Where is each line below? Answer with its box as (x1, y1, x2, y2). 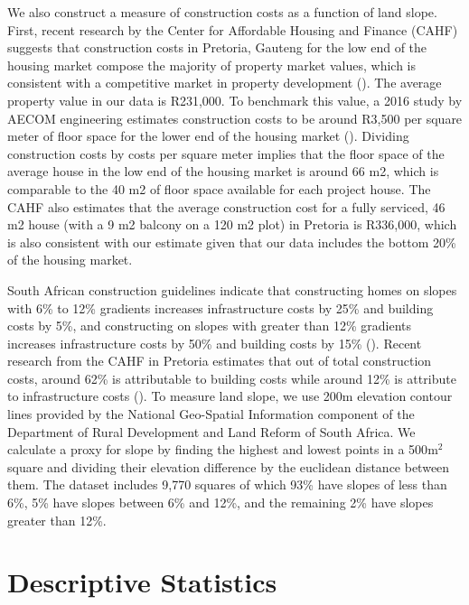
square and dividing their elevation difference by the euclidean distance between (7, 457, 450, 476)
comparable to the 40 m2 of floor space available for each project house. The (7, 179, 431, 198)
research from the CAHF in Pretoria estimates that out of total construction (7, 351, 432, 370)
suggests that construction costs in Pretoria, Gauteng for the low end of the (7, 38, 427, 57)
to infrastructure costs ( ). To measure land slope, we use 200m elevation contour (7, 386, 453, 405)
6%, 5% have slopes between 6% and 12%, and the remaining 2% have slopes (7, 493, 434, 512)
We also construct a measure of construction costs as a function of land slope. (7, 3, 437, 21)
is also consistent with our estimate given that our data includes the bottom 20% (7, 232, 456, 251)
